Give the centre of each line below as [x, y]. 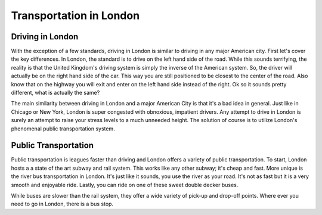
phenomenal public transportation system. [63, 129]
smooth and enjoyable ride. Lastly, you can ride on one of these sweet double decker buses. [125, 185]
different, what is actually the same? [55, 93]
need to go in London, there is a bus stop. [62, 204]
